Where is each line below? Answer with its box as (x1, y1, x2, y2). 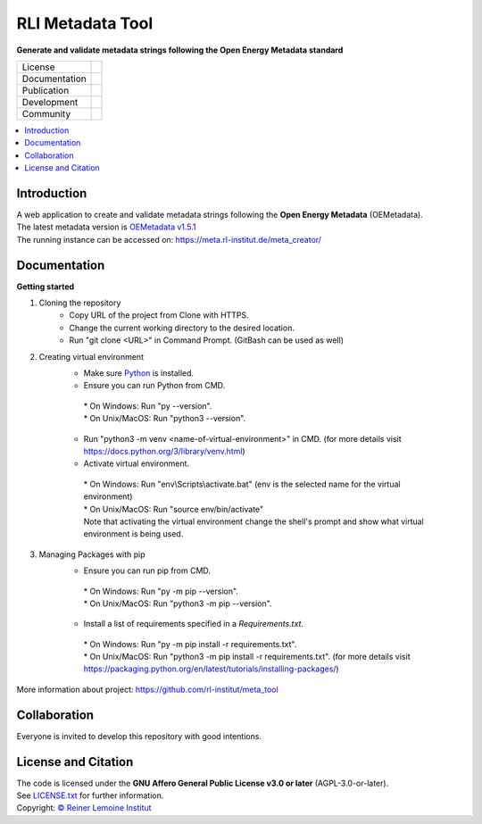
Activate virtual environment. (83, 458, 190, 469)
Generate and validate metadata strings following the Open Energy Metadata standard (16, 45, 344, 55)
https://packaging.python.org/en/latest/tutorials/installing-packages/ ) (83, 663, 339, 674)
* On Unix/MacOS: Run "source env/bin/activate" (83, 504, 264, 514)
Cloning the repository (38, 297, 121, 308)
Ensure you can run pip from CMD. (83, 565, 212, 576)
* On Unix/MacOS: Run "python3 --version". (83, 413, 246, 424)
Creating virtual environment (38, 351, 145, 362)
